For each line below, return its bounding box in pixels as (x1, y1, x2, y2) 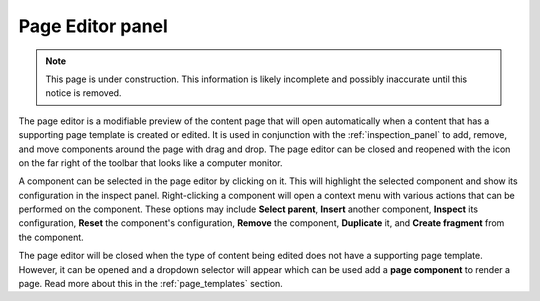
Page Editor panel (18, 15, 169, 37)
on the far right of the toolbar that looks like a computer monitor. (18, 156, 284, 169)
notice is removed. (45, 87, 122, 99)
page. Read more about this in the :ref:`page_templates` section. (18, 278, 284, 290)
